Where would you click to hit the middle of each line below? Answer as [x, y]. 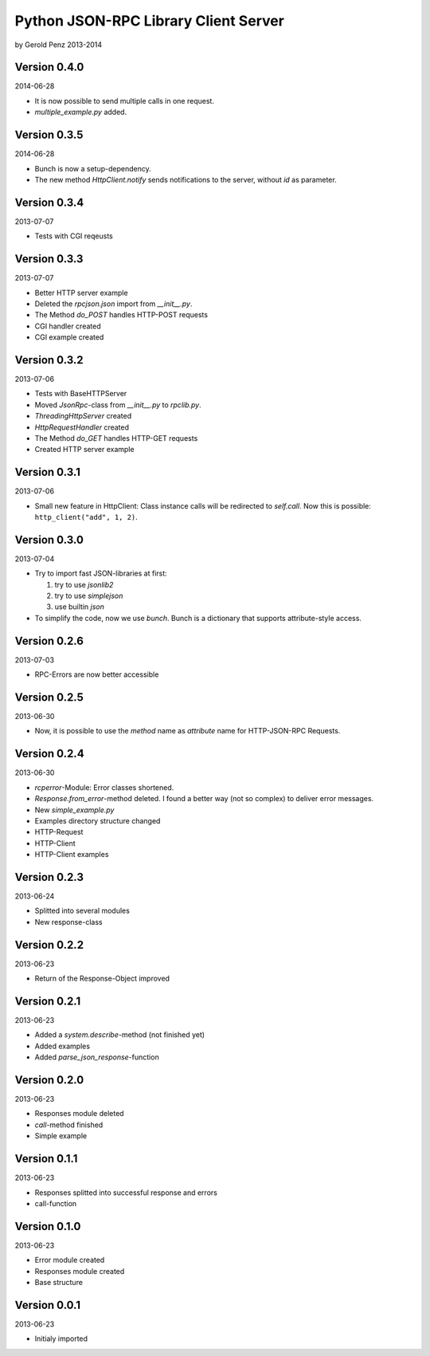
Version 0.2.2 [49, 945]
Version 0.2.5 [49, 697]
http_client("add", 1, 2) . [86, 517]
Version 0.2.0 [49, 1080]
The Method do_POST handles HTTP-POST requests [121, 315]
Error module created [70, 1260]
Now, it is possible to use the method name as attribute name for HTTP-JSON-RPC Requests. [188, 731]
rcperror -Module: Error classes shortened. [104, 787]
